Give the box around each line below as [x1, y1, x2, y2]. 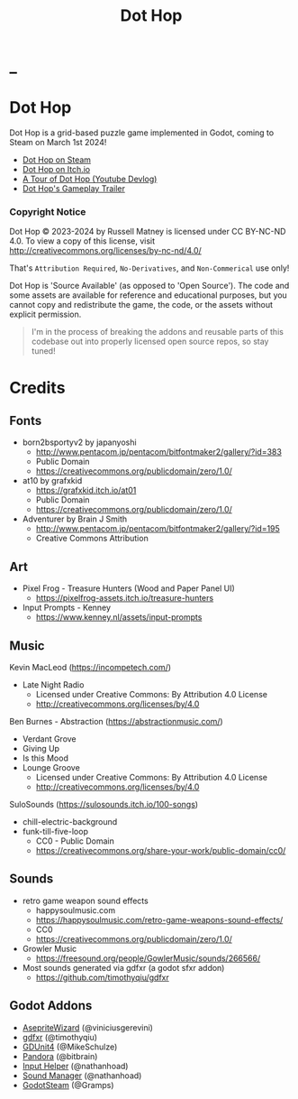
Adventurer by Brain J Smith [22, 513, 128, 524]
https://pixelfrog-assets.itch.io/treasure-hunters [35, 593, 214, 604]
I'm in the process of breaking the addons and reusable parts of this [31, 327, 284, 337]
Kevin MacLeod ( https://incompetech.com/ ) [9, 662, 172, 673]
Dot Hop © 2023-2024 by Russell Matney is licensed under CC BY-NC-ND [9, 226, 286, 237]
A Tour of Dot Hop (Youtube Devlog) [22, 173, 158, 185]
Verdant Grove [22, 734, 77, 744]
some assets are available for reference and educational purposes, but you [9, 290, 288, 300]
